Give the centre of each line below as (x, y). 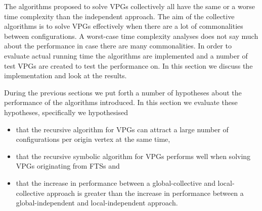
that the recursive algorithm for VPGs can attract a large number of (122, 129)
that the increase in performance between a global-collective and (116, 182)
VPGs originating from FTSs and (68, 166)
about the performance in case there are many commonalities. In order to (118, 46)
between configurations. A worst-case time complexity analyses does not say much (131, 36)
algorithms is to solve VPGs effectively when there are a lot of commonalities (124, 26)
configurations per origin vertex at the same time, (93, 139)
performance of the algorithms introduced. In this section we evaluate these (121, 102)
